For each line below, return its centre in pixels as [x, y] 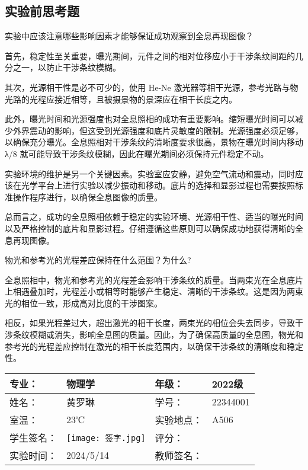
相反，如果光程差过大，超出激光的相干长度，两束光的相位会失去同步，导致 [150, 323]
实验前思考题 [42, 11]
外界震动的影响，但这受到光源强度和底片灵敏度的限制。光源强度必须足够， [158, 130]
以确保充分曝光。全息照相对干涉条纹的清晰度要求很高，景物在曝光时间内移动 [154, 142]
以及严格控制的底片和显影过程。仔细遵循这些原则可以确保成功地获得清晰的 [150, 228]
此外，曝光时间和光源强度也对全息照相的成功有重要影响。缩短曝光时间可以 [150, 119]
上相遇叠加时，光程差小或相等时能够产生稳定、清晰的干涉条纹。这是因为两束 [154, 291]
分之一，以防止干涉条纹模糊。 [63, 67]
